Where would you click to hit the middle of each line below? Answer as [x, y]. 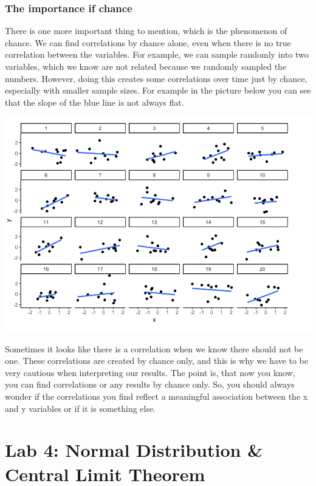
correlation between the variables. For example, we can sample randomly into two [157, 54]
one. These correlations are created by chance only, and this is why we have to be [156, 361]
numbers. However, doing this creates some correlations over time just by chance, [156, 78]
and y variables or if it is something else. [81, 408]
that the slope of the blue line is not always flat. [94, 102]
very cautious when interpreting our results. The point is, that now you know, [150, 372]
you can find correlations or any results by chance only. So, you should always [150, 384]
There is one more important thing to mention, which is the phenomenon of [146, 31]
